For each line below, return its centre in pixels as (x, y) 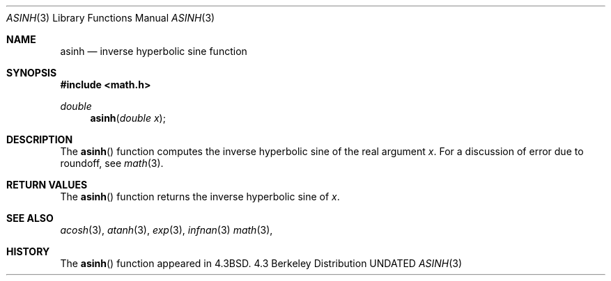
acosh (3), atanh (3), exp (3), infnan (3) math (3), (167, 230)
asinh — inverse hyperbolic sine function (154, 51)
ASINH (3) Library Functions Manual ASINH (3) (111, 18)
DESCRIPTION (40, 139)
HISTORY (28, 251)
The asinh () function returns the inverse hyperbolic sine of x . (200, 196)
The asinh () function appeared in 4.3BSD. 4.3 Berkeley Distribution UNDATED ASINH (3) (261, 263)
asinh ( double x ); (128, 118)
